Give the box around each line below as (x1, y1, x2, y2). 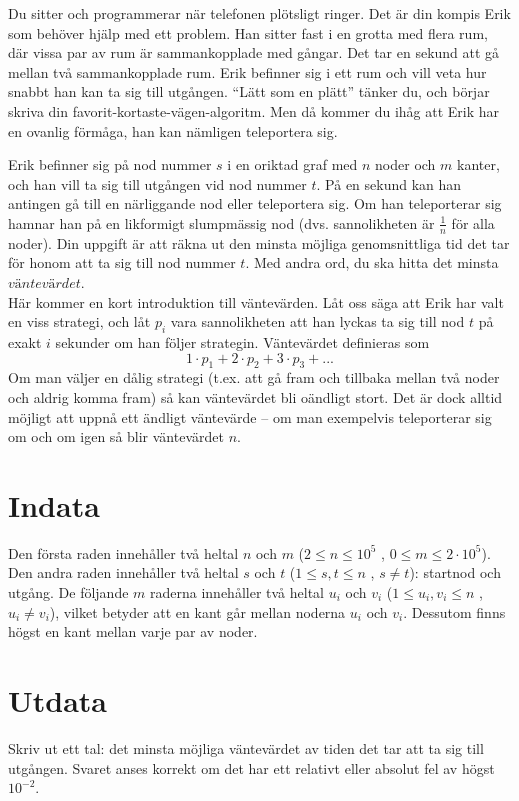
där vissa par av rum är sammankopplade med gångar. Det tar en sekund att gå (8, 42, 500, 63)
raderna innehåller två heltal (150, 582, 324, 603)
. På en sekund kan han (316, 173, 462, 194)
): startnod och (409, 562, 501, 583)
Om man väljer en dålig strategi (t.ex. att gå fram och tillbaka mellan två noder (8, 367, 500, 388)
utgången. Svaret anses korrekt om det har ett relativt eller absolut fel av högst (8, 757, 495, 778)
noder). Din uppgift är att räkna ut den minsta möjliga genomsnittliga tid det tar (8, 232, 510, 253)
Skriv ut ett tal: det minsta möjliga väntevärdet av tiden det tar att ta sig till (8, 737, 484, 758)
